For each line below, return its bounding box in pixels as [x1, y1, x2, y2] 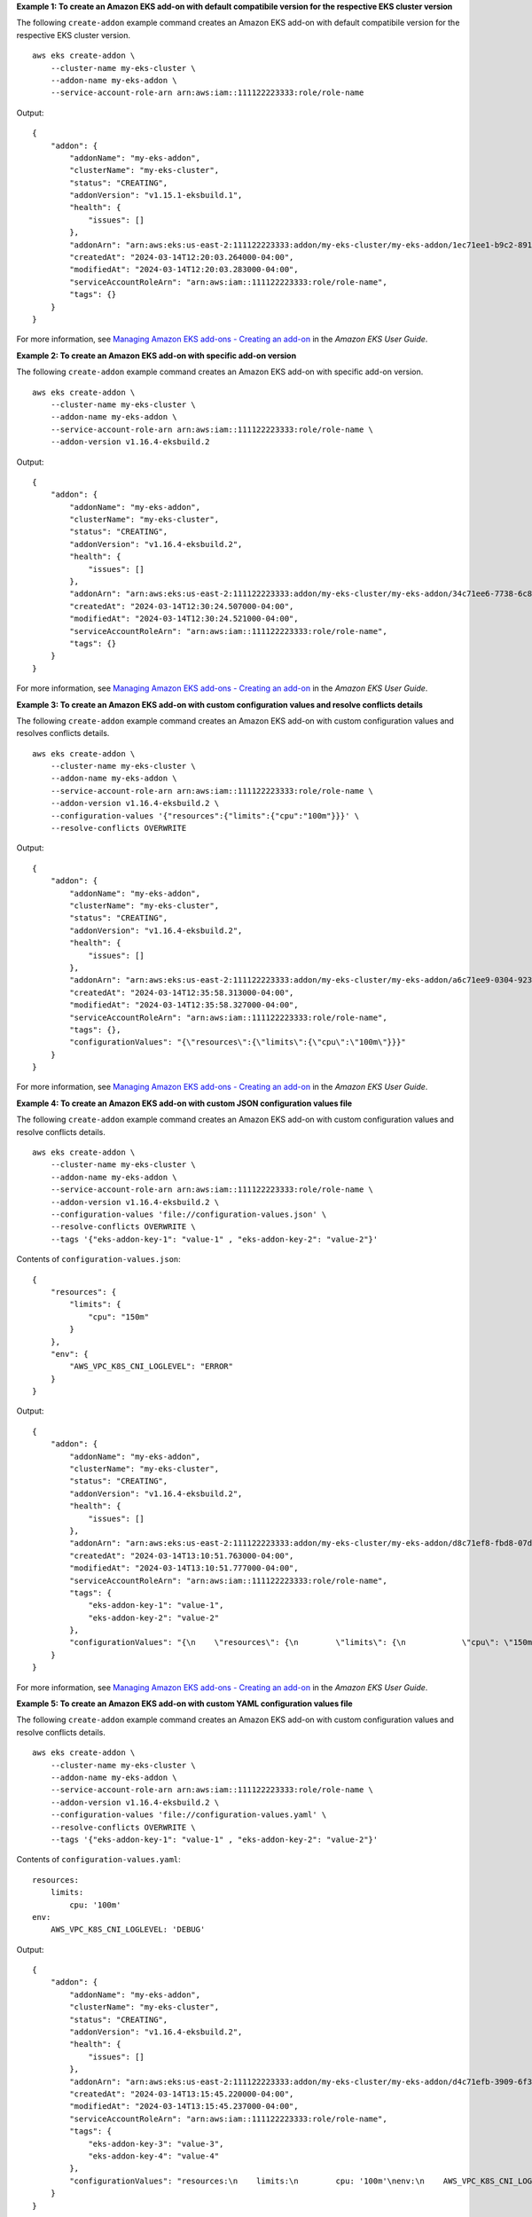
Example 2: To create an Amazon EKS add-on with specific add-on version [16, 350, 297, 361]
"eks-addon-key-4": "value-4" [88, 2150, 220, 2161]
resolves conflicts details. [16, 728, 110, 739]
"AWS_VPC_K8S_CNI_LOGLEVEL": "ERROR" [69, 1361, 234, 1372]
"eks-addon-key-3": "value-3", [88, 2138, 224, 2149]
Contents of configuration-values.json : [16, 1254, 181, 1265]
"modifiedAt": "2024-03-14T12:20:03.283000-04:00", [69, 264, 299, 275]
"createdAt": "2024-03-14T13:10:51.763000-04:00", [69, 1550, 294, 1561]
